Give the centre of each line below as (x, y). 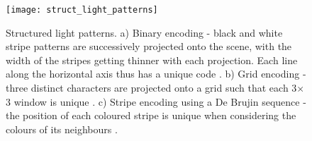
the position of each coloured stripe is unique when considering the (151, 115)
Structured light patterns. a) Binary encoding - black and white (144, 32)
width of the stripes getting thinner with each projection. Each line (152, 60)
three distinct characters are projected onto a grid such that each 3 (151, 88)
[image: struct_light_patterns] (82, 10)
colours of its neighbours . (62, 129)
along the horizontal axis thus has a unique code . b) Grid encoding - (156, 74)
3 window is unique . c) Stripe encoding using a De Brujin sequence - (156, 101)
